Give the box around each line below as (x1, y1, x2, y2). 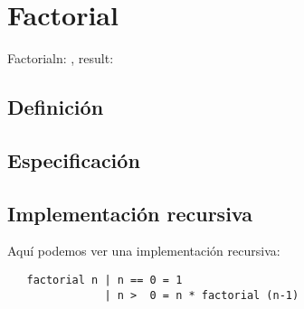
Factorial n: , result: (7, 49, 114, 68)
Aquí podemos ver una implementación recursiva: (7, 241, 280, 260)
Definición (7, 93, 104, 121)
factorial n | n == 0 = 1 (26, 274, 183, 287)
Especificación (7, 145, 140, 173)
